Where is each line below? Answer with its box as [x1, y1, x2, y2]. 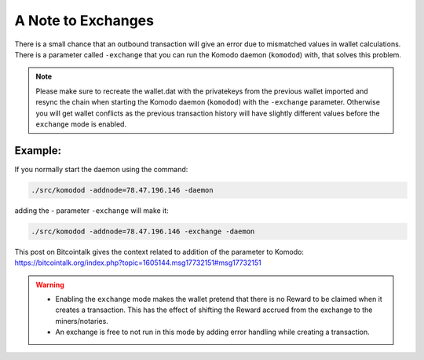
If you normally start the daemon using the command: [14, 164, 188, 174]
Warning [35, 280, 64, 289]
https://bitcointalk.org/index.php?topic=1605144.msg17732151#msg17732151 [14, 258, 262, 267]
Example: [14, 144, 62, 157]
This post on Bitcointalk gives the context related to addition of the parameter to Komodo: [14, 247, 304, 256]
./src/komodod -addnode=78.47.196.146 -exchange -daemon [31, 226, 255, 236]
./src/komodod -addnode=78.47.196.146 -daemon [31, 186, 214, 194]
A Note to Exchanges [14, 12, 155, 29]
